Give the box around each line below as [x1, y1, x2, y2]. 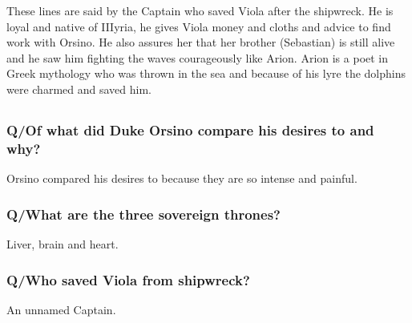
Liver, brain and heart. [6, 235, 119, 252]
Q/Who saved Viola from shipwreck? [6, 269, 250, 289]
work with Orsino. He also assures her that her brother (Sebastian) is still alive [6, 34, 395, 50]
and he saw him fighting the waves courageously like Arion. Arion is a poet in [6, 49, 389, 66]
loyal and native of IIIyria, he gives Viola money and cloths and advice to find [6, 18, 391, 34]
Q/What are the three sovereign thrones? [6, 204, 281, 224]
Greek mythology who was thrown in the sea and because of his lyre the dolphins [6, 65, 406, 82]
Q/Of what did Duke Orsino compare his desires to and [6, 119, 374, 139]
